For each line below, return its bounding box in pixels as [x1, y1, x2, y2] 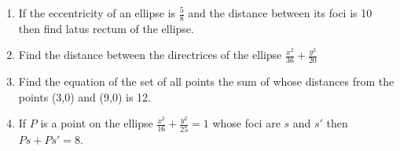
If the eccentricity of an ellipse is [18, 5, 176, 20]
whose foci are [212, 115, 281, 131]
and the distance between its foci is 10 [188, 5, 372, 20]
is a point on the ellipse [40, 115, 153, 131]
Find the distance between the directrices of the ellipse [18, 46, 282, 63]
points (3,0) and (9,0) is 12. [18, 88, 151, 105]
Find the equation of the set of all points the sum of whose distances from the [18, 73, 394, 90]
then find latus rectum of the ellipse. [18, 20, 194, 36]
